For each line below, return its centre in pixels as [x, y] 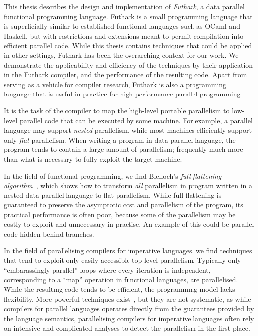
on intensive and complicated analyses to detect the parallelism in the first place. [127, 328]
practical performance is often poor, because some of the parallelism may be [120, 214]
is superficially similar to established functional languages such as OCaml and [122, 26]
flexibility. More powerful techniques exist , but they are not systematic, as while [128, 299]
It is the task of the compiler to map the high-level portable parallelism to [117, 110]
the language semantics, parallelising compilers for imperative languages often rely [129, 318]
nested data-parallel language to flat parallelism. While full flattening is [113, 195]
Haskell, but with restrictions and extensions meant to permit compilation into [124, 35]
